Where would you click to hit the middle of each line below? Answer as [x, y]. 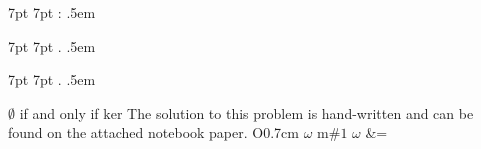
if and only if [59, 112]
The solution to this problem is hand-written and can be [300, 112]
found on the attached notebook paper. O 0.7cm [153, 132]
